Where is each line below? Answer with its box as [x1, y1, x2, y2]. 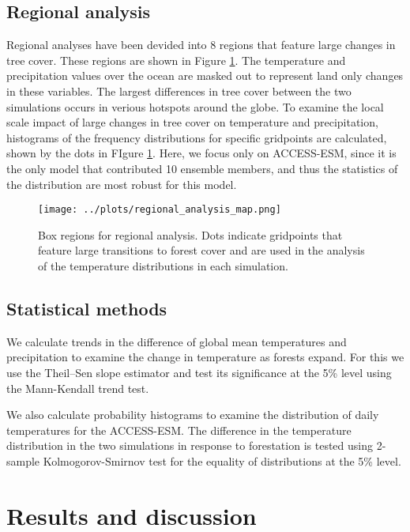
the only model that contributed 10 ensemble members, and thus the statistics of [6, 160, 398, 176]
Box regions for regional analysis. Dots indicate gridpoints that [38, 226, 343, 243]
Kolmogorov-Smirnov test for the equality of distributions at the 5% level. [43, 452, 401, 469]
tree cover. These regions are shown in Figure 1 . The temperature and [6, 51, 346, 68]
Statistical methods [6, 296, 167, 320]
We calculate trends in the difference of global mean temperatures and [6, 333, 347, 349]
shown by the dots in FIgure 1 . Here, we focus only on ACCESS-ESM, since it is [6, 145, 397, 161]
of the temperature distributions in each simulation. [38, 257, 288, 274]
